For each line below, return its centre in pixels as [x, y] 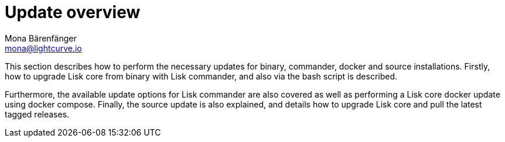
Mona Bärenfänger [41, 38]
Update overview [73, 12]
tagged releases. [37, 114]
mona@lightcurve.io [43, 48]
